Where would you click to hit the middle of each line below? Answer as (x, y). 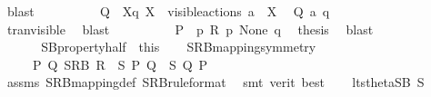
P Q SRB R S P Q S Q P (120, 64)
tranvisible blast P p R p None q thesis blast (190, 29)
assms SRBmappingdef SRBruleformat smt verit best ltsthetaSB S (215, 82)
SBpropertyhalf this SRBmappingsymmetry (179, 47)
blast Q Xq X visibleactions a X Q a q (168, 11)
